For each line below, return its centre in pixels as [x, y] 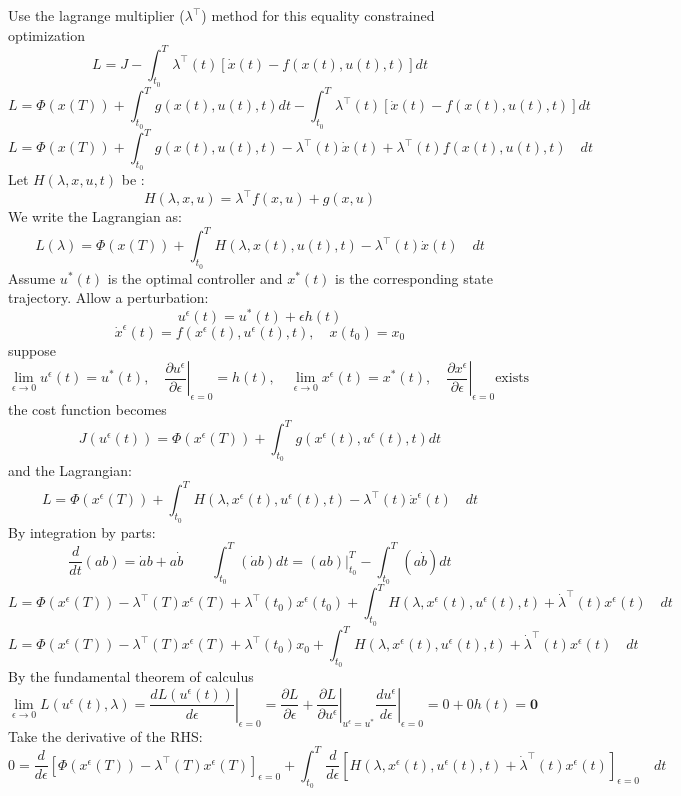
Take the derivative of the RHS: [105, 735]
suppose [32, 349]
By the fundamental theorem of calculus [131, 676]
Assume [32, 277]
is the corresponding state [414, 277]
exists [512, 378]
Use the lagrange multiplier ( [96, 15]
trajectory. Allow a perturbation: [108, 297]
